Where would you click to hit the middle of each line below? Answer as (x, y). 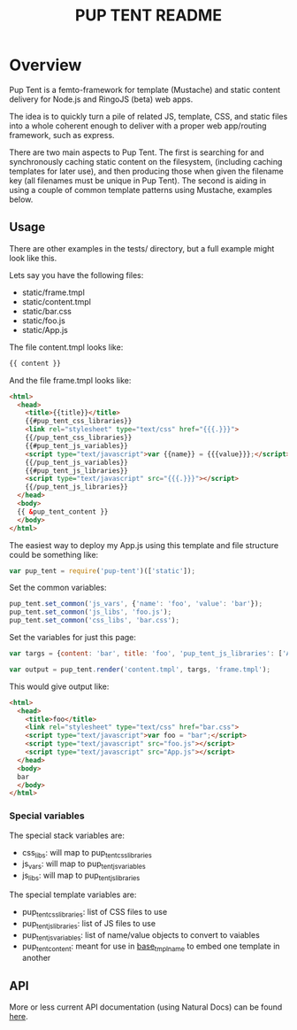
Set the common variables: (58, 588)
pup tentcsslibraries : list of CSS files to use (95, 913)
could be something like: (54, 554)
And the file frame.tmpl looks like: (70, 380)
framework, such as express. (62, 135)
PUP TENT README (148, 15)
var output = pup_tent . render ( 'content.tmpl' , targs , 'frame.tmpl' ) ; (140, 670)
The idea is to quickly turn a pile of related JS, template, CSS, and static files (148, 116)
